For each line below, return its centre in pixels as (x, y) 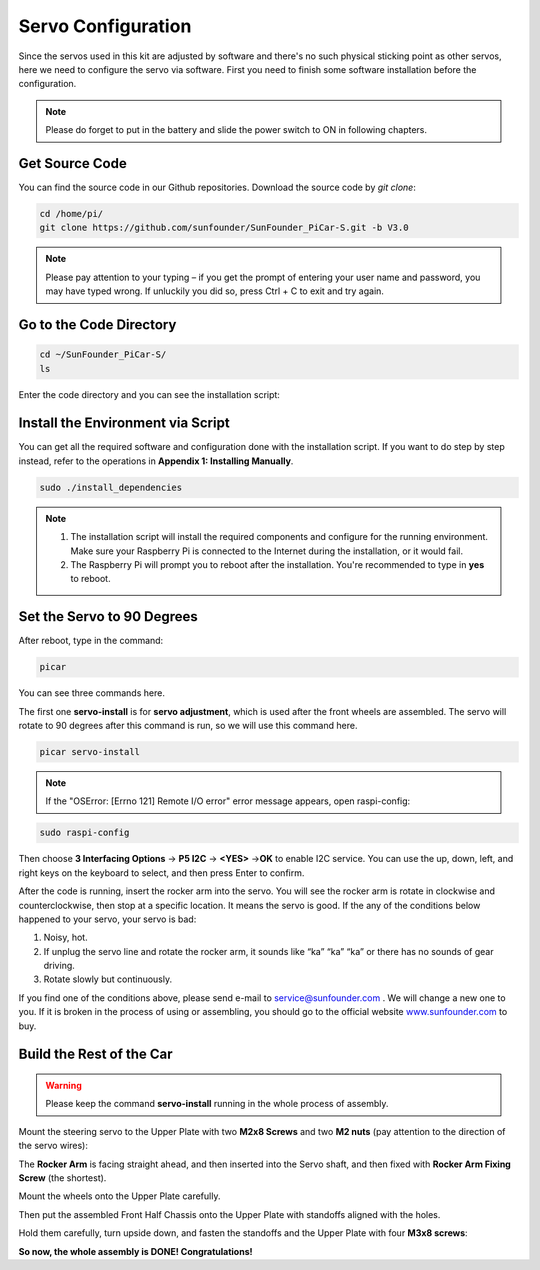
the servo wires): (53, 1146)
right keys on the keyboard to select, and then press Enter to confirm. (161, 872)
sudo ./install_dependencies (111, 487)
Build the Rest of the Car (96, 1054)
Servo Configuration (105, 26)
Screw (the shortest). (62, 1178)
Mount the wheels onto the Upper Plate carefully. (119, 1196)
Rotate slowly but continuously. (108, 979)
